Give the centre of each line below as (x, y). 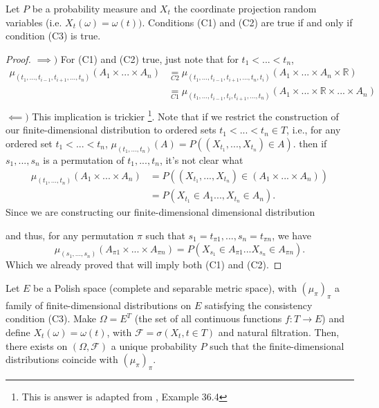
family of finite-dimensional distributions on (99, 305)
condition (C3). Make (51, 318)
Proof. (18, 58)
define (18, 332)
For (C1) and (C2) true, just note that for (149, 58)
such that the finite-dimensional (277, 345)
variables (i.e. (34, 22)
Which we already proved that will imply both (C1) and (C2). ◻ (144, 265)
